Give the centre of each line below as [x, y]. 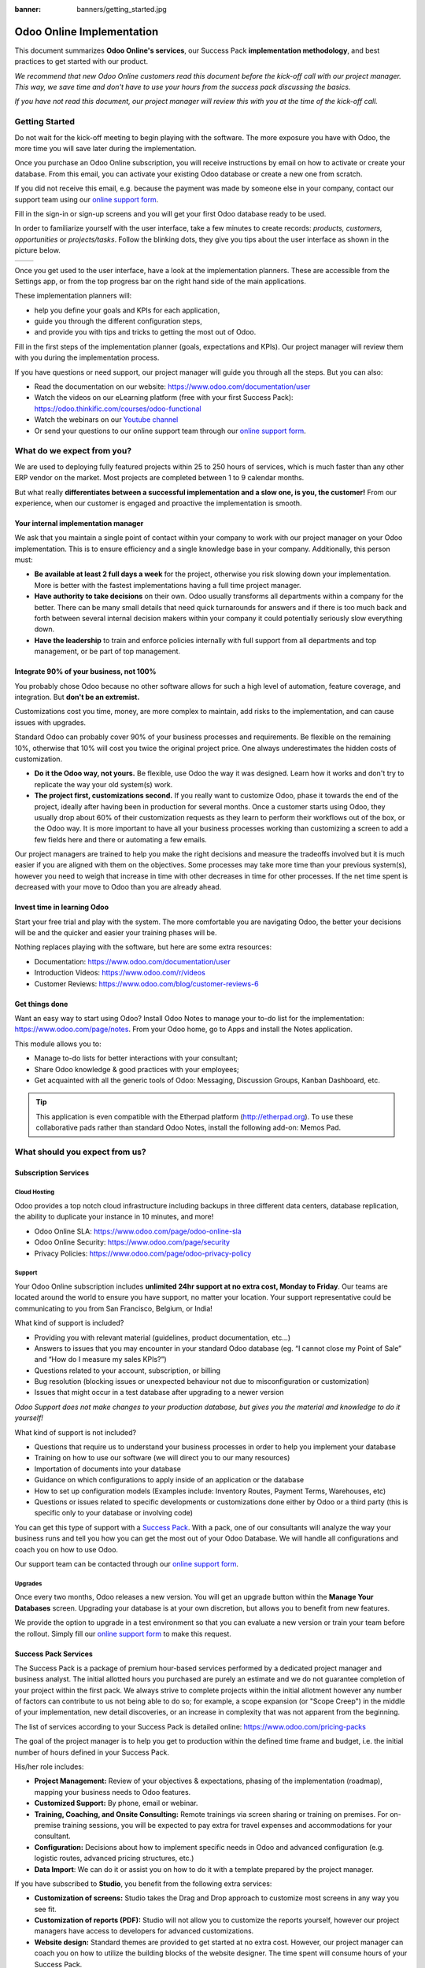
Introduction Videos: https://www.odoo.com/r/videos [120, 973]
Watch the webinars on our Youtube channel [106, 420]
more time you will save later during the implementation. [105, 148]
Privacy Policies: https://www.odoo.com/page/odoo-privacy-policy [143, 1253]
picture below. [37, 250]
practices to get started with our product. [81, 61]
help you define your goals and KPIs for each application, [127, 310]
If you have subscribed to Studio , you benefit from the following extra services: [143, 1883]
